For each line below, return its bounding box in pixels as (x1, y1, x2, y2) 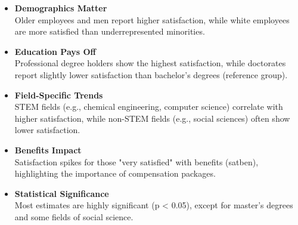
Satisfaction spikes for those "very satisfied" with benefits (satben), (14, 155, 259, 168)
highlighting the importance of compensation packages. (14, 167, 216, 180)
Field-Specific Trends (14, 88, 103, 101)
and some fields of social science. (14, 210, 134, 223)
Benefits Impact (14, 143, 82, 156)
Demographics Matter (14, 2, 107, 14)
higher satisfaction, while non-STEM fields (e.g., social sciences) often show (14, 112, 290, 124)
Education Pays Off (14, 45, 96, 57)
